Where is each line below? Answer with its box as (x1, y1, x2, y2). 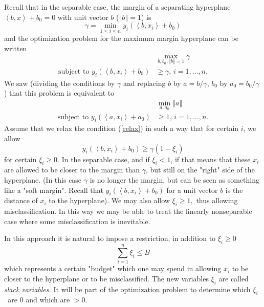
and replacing (123, 77, 166, 88)
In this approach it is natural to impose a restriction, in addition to (4, 233, 216, 244)
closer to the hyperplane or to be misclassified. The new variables (4, 273, 209, 283)
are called (218, 273, 249, 283)
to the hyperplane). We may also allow (49, 195, 170, 206)
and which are (26, 294, 70, 305)
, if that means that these (170, 153, 251, 164)
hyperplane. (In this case (4, 174, 82, 185)
